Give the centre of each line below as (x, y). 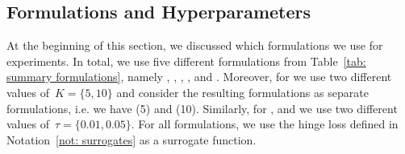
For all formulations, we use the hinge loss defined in (268, 124)
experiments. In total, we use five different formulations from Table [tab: (186, 61)
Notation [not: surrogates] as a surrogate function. (132, 139)
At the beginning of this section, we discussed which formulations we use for (195, 45)
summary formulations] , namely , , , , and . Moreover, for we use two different (199, 77)
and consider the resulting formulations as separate (242, 92)
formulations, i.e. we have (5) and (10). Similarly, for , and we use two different (202, 108)
